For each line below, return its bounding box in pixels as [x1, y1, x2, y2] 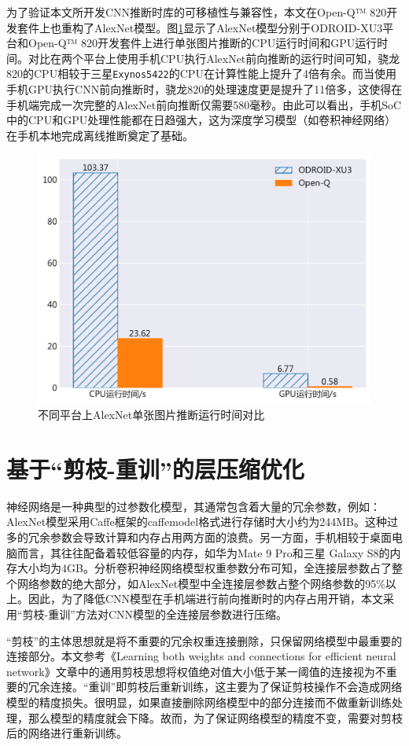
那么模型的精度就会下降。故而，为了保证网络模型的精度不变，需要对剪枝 [28, 709, 403, 726]
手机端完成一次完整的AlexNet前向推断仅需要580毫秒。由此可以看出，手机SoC [6, 96, 402, 112]
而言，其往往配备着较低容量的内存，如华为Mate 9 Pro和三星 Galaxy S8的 [17, 544, 390, 560]
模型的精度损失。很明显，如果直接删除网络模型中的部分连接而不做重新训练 [6, 694, 392, 710]
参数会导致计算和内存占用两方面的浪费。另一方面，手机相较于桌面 [50, 529, 392, 546]
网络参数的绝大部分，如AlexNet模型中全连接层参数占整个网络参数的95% [17, 575, 385, 591]
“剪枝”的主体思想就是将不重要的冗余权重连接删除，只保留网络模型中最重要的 [6, 632, 403, 649]
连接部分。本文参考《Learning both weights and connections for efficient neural [6, 648, 396, 664]
